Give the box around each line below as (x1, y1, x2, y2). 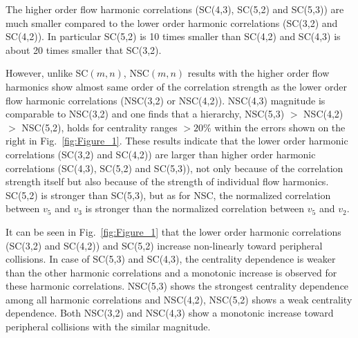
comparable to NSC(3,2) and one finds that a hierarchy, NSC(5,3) (6, 106, 285, 121)
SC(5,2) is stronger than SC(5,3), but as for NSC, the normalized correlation (6, 187, 331, 202)
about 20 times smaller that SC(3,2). (6, 42, 162, 57)
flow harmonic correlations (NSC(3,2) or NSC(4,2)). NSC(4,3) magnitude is (6, 93, 326, 107)
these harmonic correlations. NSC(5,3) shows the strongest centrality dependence (6, 279, 349, 293)
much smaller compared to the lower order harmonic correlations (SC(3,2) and (6, 15, 338, 30)
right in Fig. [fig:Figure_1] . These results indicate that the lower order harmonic (6, 133, 348, 148)
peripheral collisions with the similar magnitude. (6, 319, 211, 334)
